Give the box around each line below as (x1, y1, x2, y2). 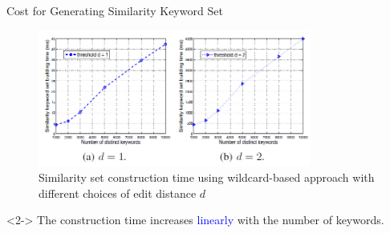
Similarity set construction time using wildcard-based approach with (39, 169, 375, 186)
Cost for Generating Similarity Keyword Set (6, 2, 223, 18)
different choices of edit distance (39, 184, 197, 201)
